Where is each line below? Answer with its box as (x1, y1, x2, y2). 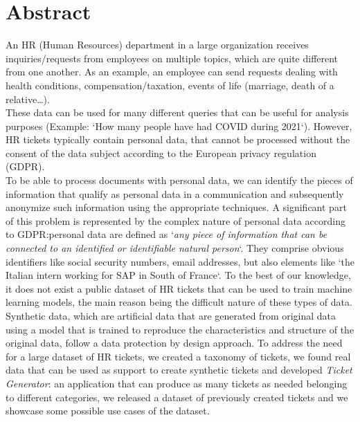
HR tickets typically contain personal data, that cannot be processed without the (6, 132, 350, 147)
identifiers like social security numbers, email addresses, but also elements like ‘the (6, 254, 355, 268)
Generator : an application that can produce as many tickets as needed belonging (6, 376, 348, 390)
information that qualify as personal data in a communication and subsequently (6, 186, 344, 201)
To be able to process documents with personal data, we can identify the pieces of (6, 173, 353, 187)
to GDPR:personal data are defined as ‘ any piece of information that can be (6, 227, 327, 241)
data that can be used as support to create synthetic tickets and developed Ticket (6, 363, 352, 377)
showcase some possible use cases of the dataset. (6, 403, 210, 418)
